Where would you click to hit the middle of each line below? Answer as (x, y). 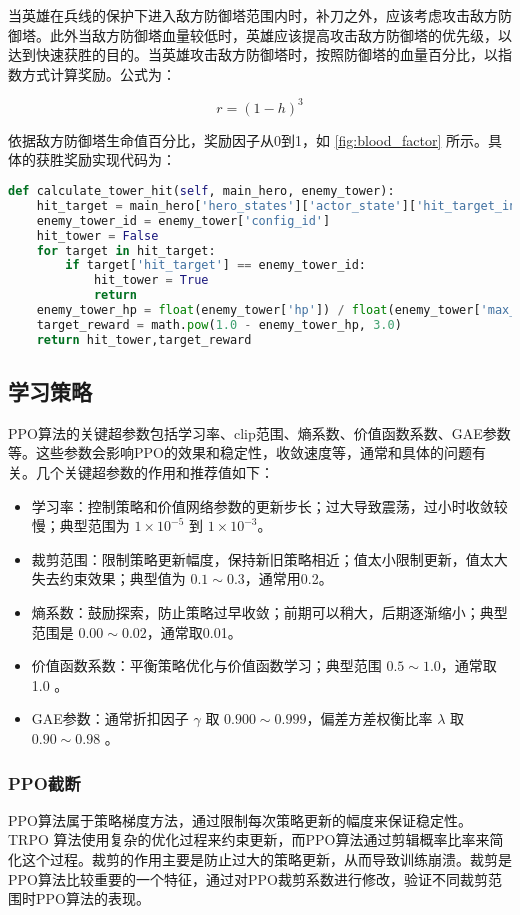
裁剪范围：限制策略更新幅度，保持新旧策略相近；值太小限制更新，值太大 (269, 558)
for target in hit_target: (126, 250)
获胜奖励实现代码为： (105, 159)
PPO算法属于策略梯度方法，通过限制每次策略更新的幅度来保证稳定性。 (240, 819)
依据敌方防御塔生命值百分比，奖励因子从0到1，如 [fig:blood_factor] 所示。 (248, 139)
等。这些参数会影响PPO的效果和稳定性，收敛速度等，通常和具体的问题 (240, 452)
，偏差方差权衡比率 (369, 718)
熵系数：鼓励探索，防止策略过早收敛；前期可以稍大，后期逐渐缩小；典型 (269, 612)
